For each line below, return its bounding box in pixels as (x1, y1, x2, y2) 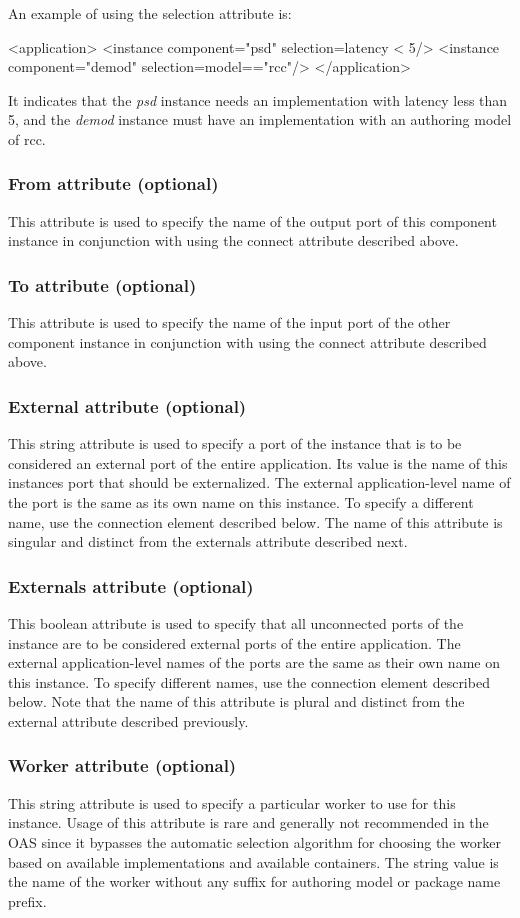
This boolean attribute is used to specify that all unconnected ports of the (8, 612, 464, 633)
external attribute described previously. (8, 710, 249, 731)
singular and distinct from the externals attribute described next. (8, 531, 408, 552)
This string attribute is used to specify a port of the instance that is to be (8, 433, 462, 454)
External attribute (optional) (8, 393, 247, 418)
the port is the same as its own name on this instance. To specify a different (8, 491, 474, 512)
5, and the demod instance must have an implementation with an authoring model (8, 109, 512, 130)
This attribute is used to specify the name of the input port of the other (8, 312, 451, 333)
